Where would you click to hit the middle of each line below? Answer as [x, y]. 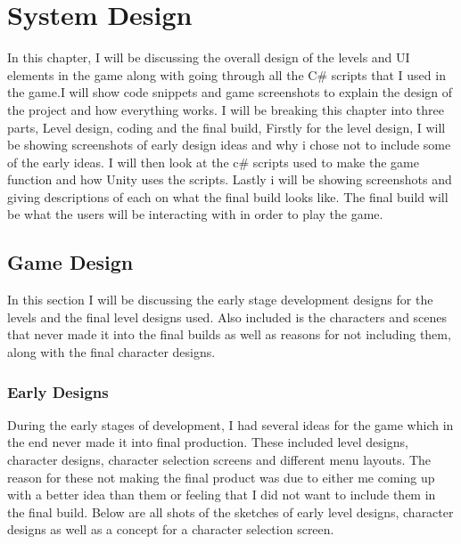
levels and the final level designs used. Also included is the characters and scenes [227, 317]
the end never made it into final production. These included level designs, [208, 442]
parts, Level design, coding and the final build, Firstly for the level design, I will [226, 127]
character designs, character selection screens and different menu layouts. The [219, 460]
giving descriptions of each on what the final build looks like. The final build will [228, 196]
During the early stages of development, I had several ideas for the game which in [230, 424]
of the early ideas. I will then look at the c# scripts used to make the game [213, 162]
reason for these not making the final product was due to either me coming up [221, 477]
